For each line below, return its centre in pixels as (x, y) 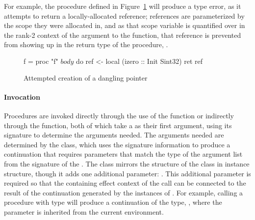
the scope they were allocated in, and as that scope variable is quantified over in (125, 25)
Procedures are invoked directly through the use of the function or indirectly (119, 115)
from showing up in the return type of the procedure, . (86, 44)
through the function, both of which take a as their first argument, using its (118, 125)
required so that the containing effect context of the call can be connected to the (125, 183)
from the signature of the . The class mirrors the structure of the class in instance (127, 163)
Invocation (22, 96)
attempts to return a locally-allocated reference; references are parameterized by (124, 15)
